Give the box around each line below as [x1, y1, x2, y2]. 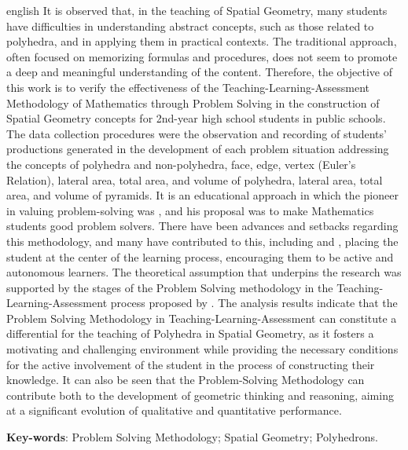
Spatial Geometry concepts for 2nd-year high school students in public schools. [6, 110, 386, 126]
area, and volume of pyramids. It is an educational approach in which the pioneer [6, 187, 399, 203]
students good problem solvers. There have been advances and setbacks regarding [6, 218, 399, 234]
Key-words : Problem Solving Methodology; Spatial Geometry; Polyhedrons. [6, 429, 378, 445]
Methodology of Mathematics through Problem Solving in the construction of [6, 94, 380, 111]
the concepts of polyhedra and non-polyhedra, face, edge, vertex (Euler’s [6, 155, 356, 172]
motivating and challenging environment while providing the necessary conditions [6, 341, 399, 357]
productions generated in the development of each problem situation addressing [6, 141, 389, 157]
